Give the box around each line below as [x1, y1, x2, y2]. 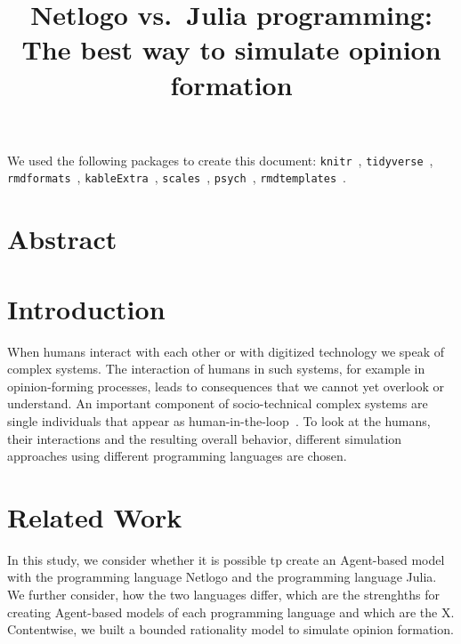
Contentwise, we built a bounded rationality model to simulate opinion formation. [7, 620, 454, 639]
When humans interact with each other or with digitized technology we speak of [7, 342, 445, 360]
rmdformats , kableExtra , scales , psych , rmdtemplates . [7, 168, 346, 187]
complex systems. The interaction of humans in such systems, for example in [7, 359, 425, 378]
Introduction [7, 290, 166, 326]
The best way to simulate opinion [21, 31, 441, 68]
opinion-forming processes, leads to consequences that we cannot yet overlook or [7, 376, 444, 395]
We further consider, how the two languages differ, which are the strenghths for [7, 585, 440, 604]
